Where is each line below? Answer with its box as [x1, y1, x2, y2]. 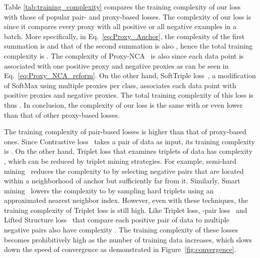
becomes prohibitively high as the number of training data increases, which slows [4, 234, 252, 244]
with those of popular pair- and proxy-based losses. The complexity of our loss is [4, 11, 251, 22]
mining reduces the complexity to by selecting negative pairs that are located [4, 165, 244, 176]
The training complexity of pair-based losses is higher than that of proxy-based [4, 126, 246, 137]
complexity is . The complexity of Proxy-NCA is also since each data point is [4, 50, 244, 61]
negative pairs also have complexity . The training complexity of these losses [4, 224, 238, 235]
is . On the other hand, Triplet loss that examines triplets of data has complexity [4, 146, 252, 156]
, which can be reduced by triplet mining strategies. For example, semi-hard [4, 155, 236, 166]
